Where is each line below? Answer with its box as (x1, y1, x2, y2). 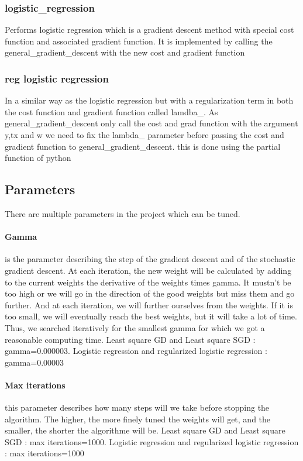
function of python (5, 152, 71, 164)
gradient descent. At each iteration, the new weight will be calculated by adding (5, 264, 292, 276)
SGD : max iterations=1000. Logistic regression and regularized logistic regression (5, 435, 299, 448)
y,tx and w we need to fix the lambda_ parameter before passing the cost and (5, 129, 284, 140)
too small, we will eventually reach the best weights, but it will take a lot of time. (5, 310, 297, 322)
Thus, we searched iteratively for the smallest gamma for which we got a (5, 321, 265, 333)
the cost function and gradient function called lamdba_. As (5, 105, 218, 118)
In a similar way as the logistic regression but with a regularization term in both (5, 94, 294, 106)
